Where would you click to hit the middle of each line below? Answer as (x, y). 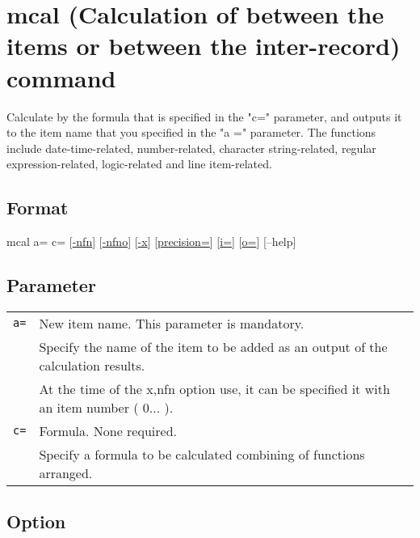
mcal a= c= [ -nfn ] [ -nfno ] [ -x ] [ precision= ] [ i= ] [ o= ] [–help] (151, 241)
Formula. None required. (108, 430)
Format (38, 208)
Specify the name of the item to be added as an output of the (213, 346)
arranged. (66, 472)
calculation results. (92, 365)
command (61, 77)
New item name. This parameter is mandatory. (172, 323)
